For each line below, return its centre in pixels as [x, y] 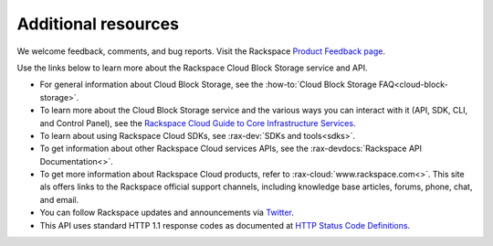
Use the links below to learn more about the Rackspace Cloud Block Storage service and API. [192, 68]
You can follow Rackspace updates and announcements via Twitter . [167, 213]
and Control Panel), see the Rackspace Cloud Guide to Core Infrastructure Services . [198, 123]
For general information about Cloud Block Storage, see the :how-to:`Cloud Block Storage [209, 85]
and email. [59, 199]
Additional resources [98, 24]
